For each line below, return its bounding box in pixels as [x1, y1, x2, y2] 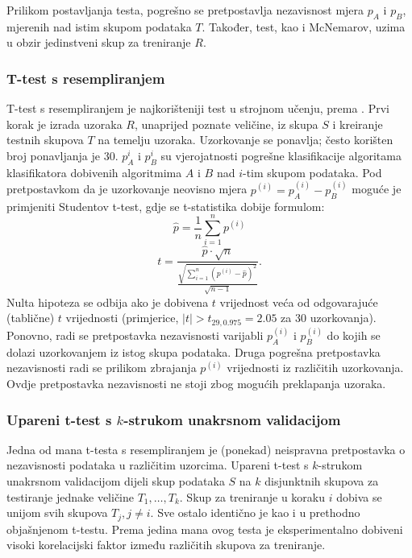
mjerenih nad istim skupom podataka [6, 18, 192, 35]
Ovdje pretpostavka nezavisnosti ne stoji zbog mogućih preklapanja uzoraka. [6, 375, 386, 392]
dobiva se [336, 488, 382, 505]
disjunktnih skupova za [264, 473, 379, 490]
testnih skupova [6, 131, 84, 148]
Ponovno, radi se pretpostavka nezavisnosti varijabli [6, 327, 264, 344]
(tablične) [6, 309, 55, 326]
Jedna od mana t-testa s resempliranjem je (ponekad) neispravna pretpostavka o [6, 440, 406, 457]
